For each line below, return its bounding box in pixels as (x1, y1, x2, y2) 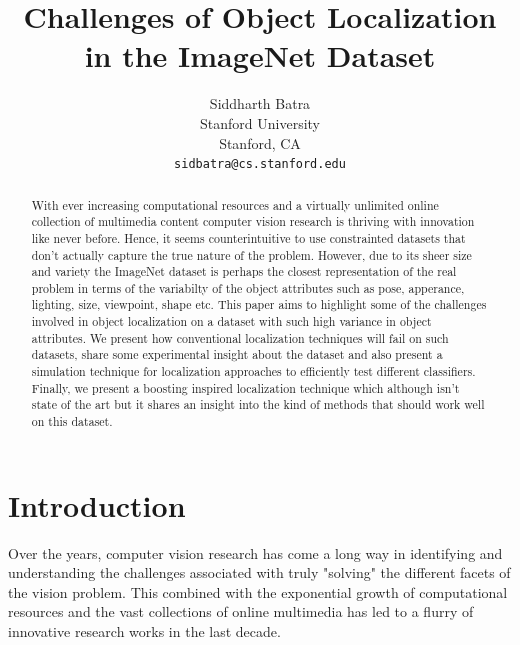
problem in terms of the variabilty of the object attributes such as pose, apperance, (31, 279, 465, 296)
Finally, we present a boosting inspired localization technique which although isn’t (31, 379, 460, 396)
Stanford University (200, 112, 320, 133)
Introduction (8, 484, 186, 525)
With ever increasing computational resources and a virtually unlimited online (31, 196, 439, 213)
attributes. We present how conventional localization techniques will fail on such (31, 329, 449, 346)
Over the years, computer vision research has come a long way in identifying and (8, 542, 503, 563)
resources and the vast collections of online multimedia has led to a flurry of (8, 601, 474, 622)
